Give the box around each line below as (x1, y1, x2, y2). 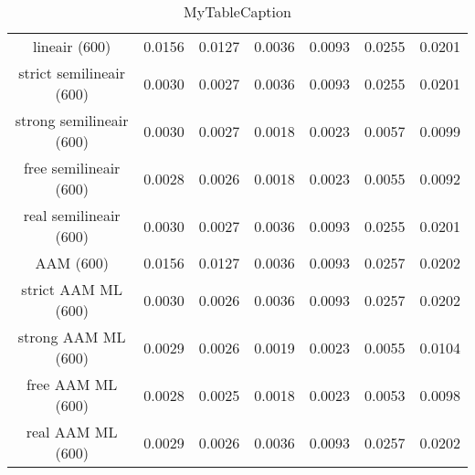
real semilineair (23, 205, 121, 226)
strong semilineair (15, 110, 129, 131)
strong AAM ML (17, 326, 126, 347)
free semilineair (23, 157, 121, 178)
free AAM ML (26, 374, 118, 395)
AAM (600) (35, 252, 109, 273)
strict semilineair (18, 62, 125, 83)
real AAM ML (26, 421, 118, 442)
